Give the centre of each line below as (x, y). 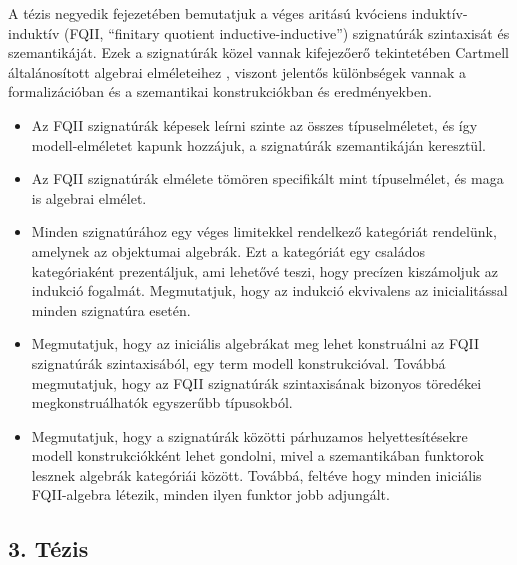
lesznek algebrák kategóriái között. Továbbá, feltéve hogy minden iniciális (256, 474)
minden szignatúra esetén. (111, 309)
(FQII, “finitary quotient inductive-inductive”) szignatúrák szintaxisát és (287, 32)
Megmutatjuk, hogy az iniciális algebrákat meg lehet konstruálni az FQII (255, 343)
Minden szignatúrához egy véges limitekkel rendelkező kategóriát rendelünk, (264, 231)
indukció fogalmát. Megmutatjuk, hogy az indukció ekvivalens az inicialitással (269, 290)
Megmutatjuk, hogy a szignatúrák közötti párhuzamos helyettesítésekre (249, 435)
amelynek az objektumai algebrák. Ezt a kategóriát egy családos (228, 250)
